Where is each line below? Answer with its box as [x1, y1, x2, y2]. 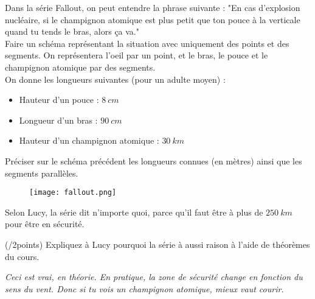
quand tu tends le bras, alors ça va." [5, 25, 139, 38]
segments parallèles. [5, 166, 78, 179]
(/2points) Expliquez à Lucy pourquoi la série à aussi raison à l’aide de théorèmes [5, 237, 310, 250]
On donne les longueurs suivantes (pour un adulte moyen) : [5, 72, 226, 85]
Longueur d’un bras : [19, 113, 98, 126]
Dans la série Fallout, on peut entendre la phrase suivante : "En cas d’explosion [5, 1, 300, 13]
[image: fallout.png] [29, 188, 117, 197]
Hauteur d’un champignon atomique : [19, 134, 159, 147]
